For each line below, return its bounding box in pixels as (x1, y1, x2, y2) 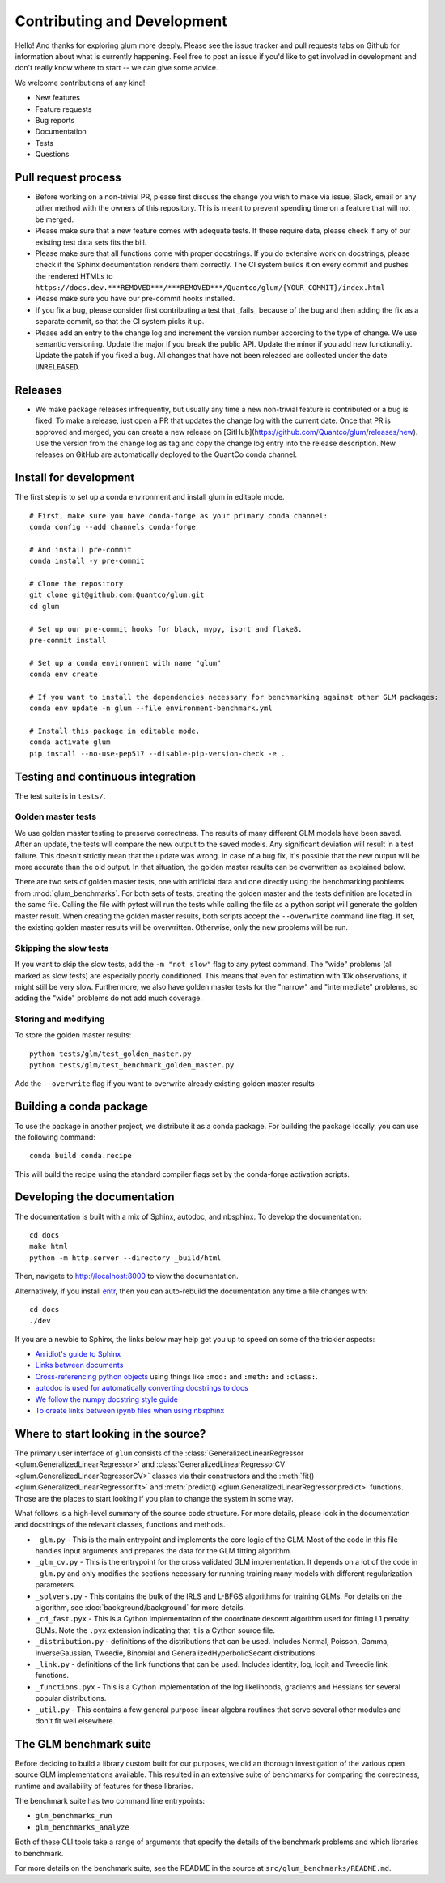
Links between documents (35, 1361, 124, 1370)
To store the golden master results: (15, 1030, 132, 1040)
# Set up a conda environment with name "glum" (29, 658, 222, 667)
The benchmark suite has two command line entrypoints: (15, 1796, 206, 1806)
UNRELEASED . (35, 361, 81, 372)
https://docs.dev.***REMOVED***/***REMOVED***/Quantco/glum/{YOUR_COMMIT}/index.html (35, 283, 386, 292)
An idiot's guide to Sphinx (35, 1349, 121, 1359)
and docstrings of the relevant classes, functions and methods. (15, 1519, 226, 1530)
